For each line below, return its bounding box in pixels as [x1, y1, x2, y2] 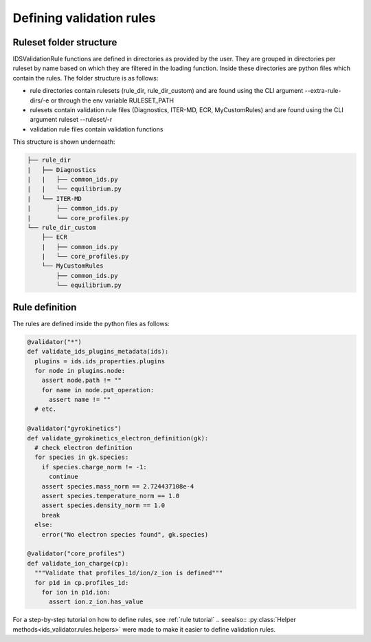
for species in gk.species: [34, 453, 129, 461]
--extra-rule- [304, 87, 341, 95]
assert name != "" [49, 396, 111, 404]
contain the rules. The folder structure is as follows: [12, 74, 159, 82]
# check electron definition [34, 444, 133, 452]
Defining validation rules [12, 10, 156, 25]
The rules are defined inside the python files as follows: [12, 319, 170, 328]
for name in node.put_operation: [41, 386, 155, 394]
